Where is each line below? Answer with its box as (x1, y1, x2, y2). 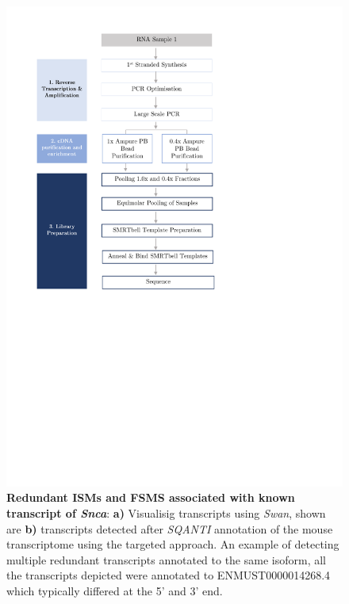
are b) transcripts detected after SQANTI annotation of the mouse (6, 520, 333, 537)
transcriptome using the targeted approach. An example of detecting (6, 536, 339, 552)
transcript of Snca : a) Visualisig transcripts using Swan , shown (6, 504, 326, 521)
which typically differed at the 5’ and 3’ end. (6, 582, 223, 598)
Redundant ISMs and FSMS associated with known (6, 489, 295, 506)
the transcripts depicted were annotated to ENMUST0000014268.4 (6, 567, 331, 583)
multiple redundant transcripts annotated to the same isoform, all (6, 551, 326, 568)
